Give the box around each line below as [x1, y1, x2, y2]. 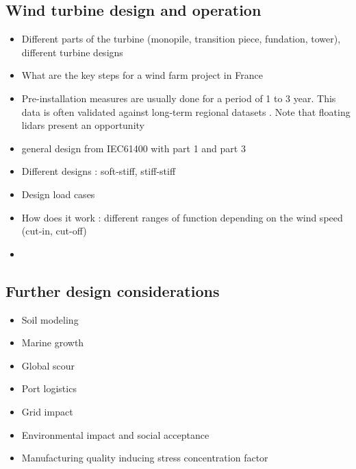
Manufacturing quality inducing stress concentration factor [21, 450, 268, 465]
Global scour [21, 358, 75, 372]
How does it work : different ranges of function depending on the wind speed [21, 210, 343, 224]
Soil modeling [21, 312, 79, 326]
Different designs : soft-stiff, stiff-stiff [21, 164, 176, 178]
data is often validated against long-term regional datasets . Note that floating [21, 104, 351, 119]
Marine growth [21, 335, 84, 350]
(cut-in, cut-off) [21, 224, 87, 238]
